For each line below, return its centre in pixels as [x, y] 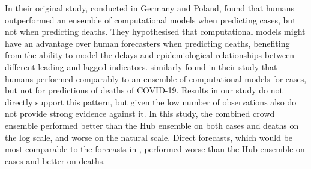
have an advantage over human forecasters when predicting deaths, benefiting [147, 43]
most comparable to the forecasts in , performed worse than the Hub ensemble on [155, 149]
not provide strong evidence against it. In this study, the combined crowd [140, 114]
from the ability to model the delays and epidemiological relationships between [150, 55]
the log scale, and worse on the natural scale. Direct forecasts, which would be [149, 137]
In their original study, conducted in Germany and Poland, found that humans [150, 8]
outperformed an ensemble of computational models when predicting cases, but [150, 19]
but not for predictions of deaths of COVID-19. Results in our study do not [144, 90]
